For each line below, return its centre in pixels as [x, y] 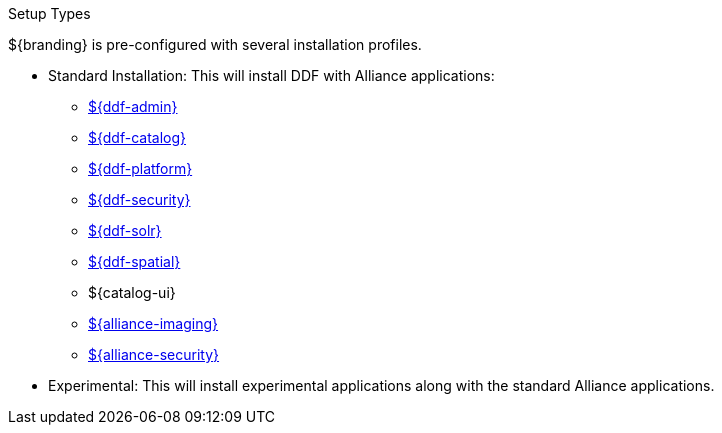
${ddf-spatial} [134, 261]
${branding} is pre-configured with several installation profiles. [215, 44]
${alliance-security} [154, 354]
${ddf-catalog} [137, 137]
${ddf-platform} [140, 168]
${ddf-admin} [133, 106]
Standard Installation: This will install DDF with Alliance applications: [271, 75]
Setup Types [49, 13]
